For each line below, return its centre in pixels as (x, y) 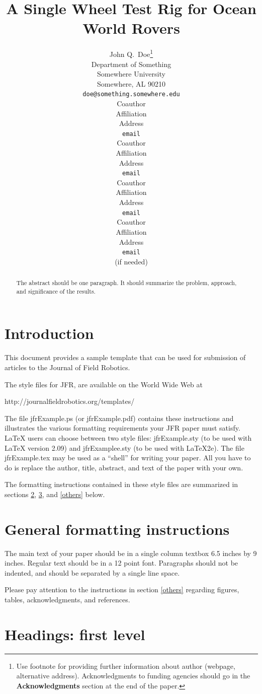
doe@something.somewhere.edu (131, 94)
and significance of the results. (56, 291)
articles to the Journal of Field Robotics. (67, 367)
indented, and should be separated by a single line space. (92, 572)
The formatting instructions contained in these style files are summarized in (121, 484)
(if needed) (131, 261)
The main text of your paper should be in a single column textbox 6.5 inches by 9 (131, 553)
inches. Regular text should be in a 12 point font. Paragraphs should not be (121, 563)
